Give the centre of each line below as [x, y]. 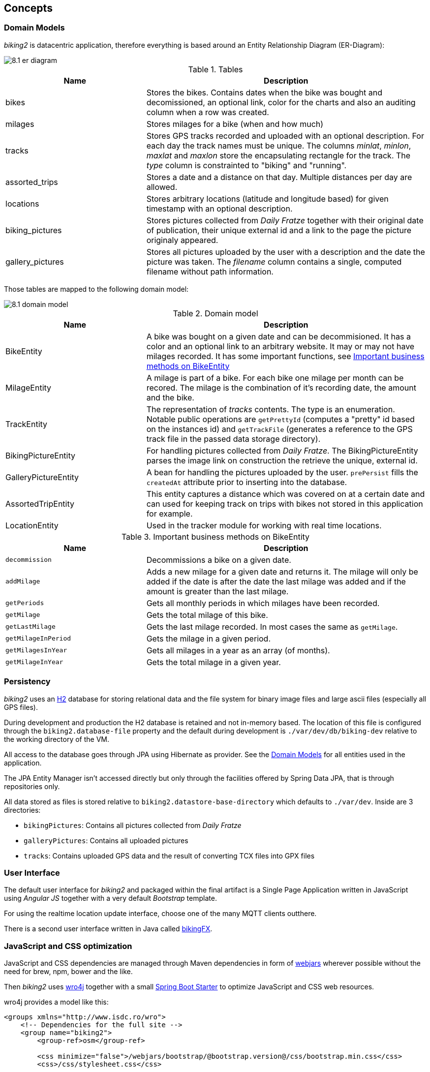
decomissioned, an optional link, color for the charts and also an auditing [281, 102]
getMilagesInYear [36, 650]
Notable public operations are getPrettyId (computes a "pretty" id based [280, 419]
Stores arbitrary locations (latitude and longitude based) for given [267, 199]
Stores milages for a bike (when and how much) [235, 124]
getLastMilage [31, 627]
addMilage [23, 582]
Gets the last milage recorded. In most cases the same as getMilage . [272, 627]
